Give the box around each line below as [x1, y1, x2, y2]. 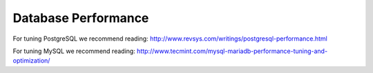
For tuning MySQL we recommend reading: [12, 47, 136, 55]
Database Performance [12, 10, 149, 25]
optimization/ [12, 56, 50, 65]
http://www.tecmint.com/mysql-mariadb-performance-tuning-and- [137, 47, 328, 55]
